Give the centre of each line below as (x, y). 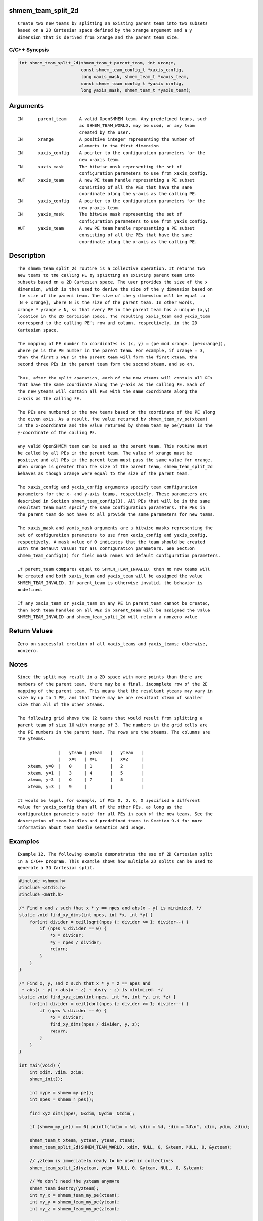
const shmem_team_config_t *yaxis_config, (132, 84)
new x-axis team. (100, 160)
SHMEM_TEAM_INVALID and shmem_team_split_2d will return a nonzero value (108, 617)
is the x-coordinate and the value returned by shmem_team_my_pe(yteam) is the (115, 426)
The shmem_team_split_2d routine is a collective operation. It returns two (112, 268)
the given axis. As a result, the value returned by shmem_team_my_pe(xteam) (113, 419)
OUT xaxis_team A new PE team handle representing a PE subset (106, 180)
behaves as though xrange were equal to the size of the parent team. (104, 474)
